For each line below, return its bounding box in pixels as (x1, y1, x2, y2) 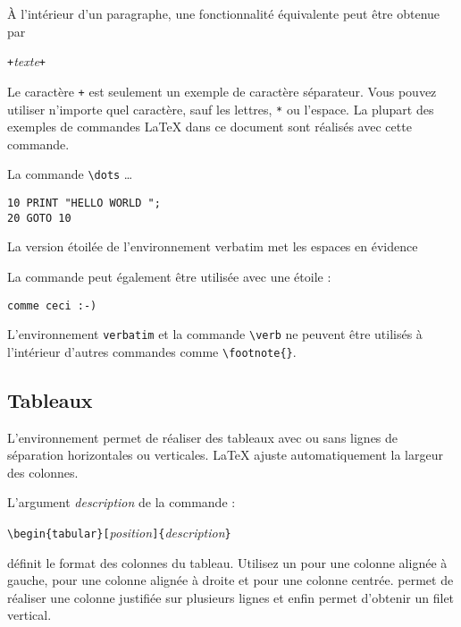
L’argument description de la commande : (7, 493, 236, 512)
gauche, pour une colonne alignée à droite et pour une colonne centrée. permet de (7, 571, 454, 589)
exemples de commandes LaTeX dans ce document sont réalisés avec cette (7, 117, 412, 136)
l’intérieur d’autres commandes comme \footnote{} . (7, 342, 297, 360)
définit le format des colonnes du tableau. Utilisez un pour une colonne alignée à (7, 553, 448, 572)
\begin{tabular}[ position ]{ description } (7, 523, 231, 542)
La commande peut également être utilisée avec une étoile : (7, 267, 331, 285)
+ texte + (7, 52, 46, 71)
